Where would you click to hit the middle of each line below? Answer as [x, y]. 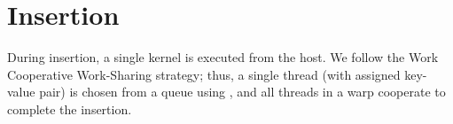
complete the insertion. [70, 108]
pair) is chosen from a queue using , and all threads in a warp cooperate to [242, 92]
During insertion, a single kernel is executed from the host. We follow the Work [223, 57]
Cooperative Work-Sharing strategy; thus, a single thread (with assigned [204, 74]
